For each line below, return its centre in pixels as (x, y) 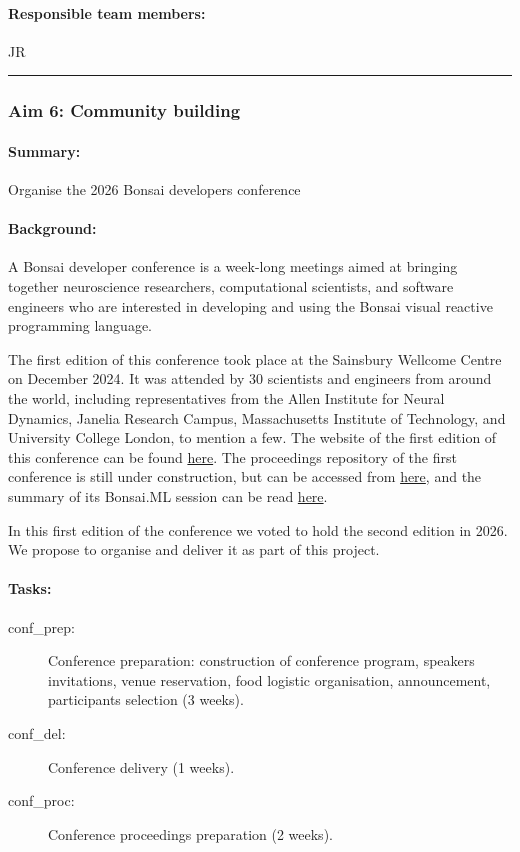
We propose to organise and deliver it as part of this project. (194, 549)
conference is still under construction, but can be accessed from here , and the (245, 476)
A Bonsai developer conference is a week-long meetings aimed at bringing (233, 266)
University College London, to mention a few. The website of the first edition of (252, 437)
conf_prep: (41, 626)
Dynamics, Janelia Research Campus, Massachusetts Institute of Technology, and (257, 417)
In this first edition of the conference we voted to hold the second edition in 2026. (258, 529)
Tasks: (30, 588)
